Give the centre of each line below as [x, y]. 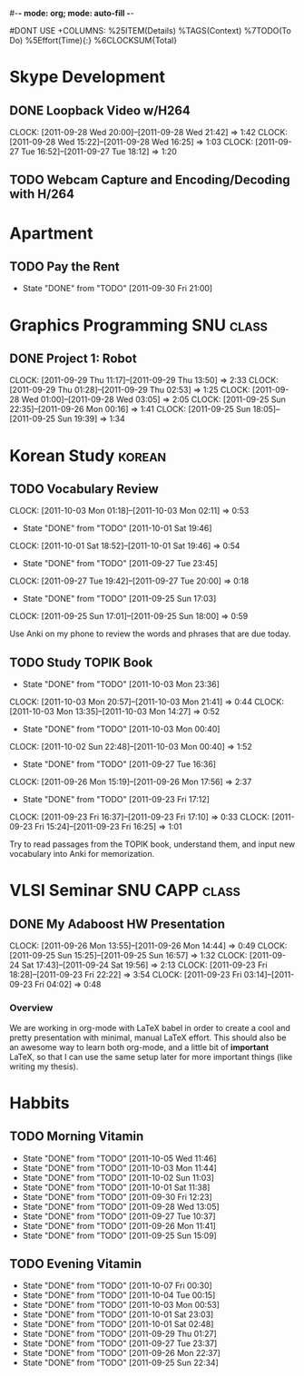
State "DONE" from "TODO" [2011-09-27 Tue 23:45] [120, 564]
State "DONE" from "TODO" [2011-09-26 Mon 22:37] [121, 1353]
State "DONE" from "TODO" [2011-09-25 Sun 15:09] [120, 1235]
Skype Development [88, 77]
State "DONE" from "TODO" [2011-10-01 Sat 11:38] [116, 1187]
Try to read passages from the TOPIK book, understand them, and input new [152, 844]
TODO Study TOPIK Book [81, 662]
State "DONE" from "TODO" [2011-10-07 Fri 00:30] [118, 1286]
